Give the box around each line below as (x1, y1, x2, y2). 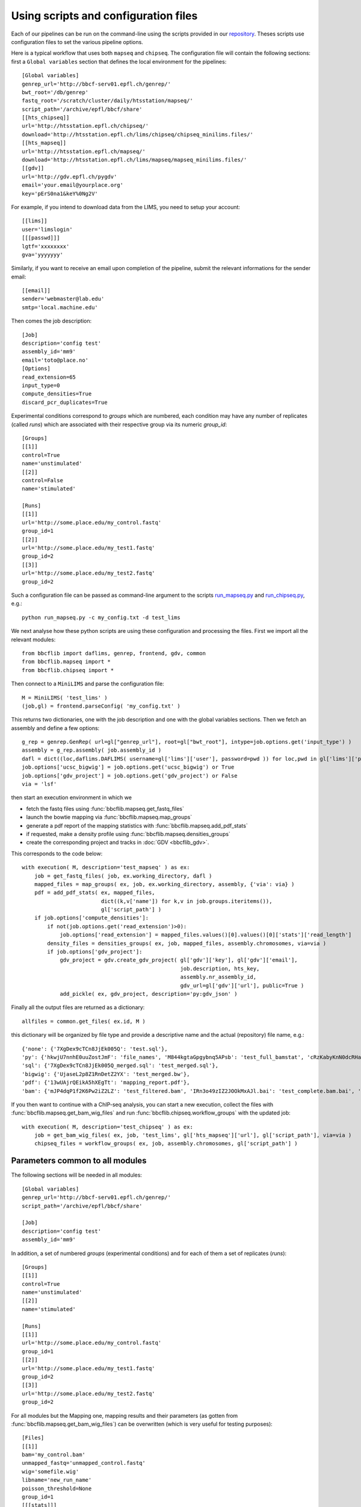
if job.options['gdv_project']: (47, 948, 143, 955)
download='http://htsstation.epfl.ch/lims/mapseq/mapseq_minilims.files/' (22, 157, 247, 163)
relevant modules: (11, 636, 56, 643)
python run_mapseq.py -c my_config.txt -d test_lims (22, 614, 180, 621)
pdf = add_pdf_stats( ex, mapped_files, (34, 889, 156, 896)
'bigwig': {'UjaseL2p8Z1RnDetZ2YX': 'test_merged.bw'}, (22, 1071, 190, 1077)
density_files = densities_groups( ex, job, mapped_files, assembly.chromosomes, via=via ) (47, 940, 327, 946)
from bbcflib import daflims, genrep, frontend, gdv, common (22, 650, 206, 656)
